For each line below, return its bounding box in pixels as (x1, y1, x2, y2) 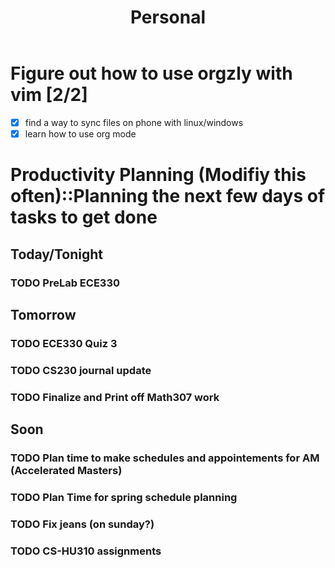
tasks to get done (10, 206, 158, 229)
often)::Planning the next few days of (10, 185, 326, 208)
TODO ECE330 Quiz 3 (10, 336, 118, 350)
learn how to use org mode (24, 128, 137, 140)
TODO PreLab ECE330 (10, 276, 120, 290)
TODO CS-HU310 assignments (10, 544, 162, 558)
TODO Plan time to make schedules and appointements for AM (10, 451, 320, 465)
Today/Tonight (10, 246, 103, 263)
